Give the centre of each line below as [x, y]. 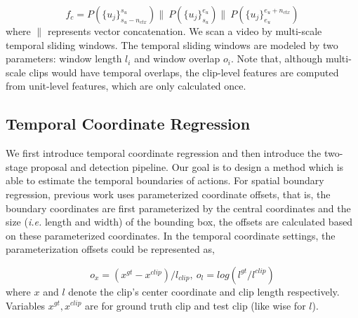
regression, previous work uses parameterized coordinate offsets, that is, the [168, 194]
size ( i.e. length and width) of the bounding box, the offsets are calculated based [179, 222]
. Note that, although [277, 58]
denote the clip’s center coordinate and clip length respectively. [204, 291]
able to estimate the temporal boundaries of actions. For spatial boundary [165, 180]
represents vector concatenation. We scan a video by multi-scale [185, 31]
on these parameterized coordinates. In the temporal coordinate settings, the [171, 235]
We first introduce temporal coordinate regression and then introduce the [164, 153]
